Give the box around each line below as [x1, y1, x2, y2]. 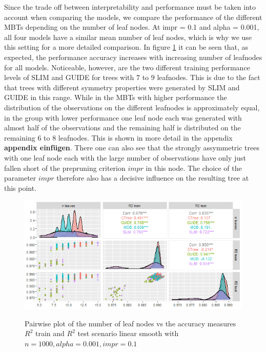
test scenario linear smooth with [77, 328, 179, 339]
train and [35, 328, 65, 339]
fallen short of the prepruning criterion [4, 162, 126, 173]
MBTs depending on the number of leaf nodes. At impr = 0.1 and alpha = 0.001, [4, 22, 259, 32]
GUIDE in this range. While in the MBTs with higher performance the [4, 92, 227, 103]
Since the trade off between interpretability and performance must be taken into [4, 2, 256, 12]
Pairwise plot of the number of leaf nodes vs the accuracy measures [25, 318, 236, 328]
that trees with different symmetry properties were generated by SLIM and [4, 82, 240, 92]
